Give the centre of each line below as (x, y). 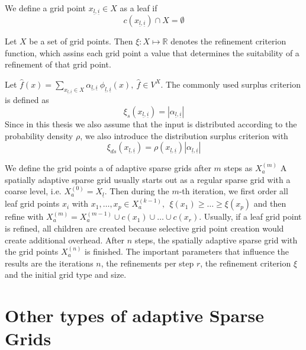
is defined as (27, 100)
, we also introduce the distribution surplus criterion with (184, 135)
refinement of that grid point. (58, 64)
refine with (24, 216)
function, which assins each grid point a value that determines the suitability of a (152, 52)
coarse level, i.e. (33, 191)
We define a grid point (45, 8)
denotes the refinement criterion (228, 41)
